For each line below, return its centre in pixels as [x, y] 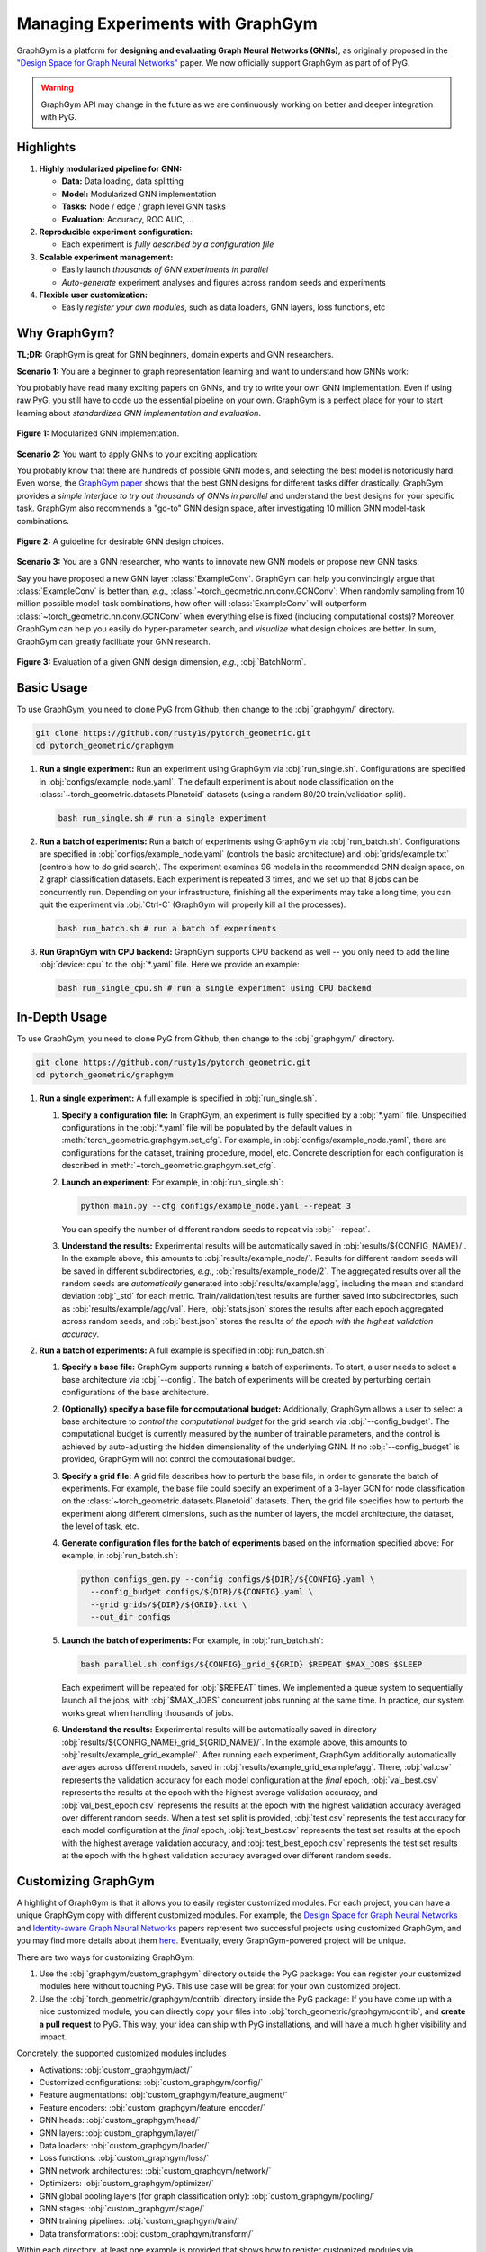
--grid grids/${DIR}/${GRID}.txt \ [169, 1604]
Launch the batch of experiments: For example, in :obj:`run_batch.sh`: [193, 1640]
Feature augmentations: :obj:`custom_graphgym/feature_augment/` [163, 2095]
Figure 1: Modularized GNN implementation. [98, 433]
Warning [57, 88]
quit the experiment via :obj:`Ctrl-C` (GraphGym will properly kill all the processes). [193, 904]
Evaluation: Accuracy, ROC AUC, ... [128, 219]
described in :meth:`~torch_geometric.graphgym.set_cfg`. [169, 1166]
